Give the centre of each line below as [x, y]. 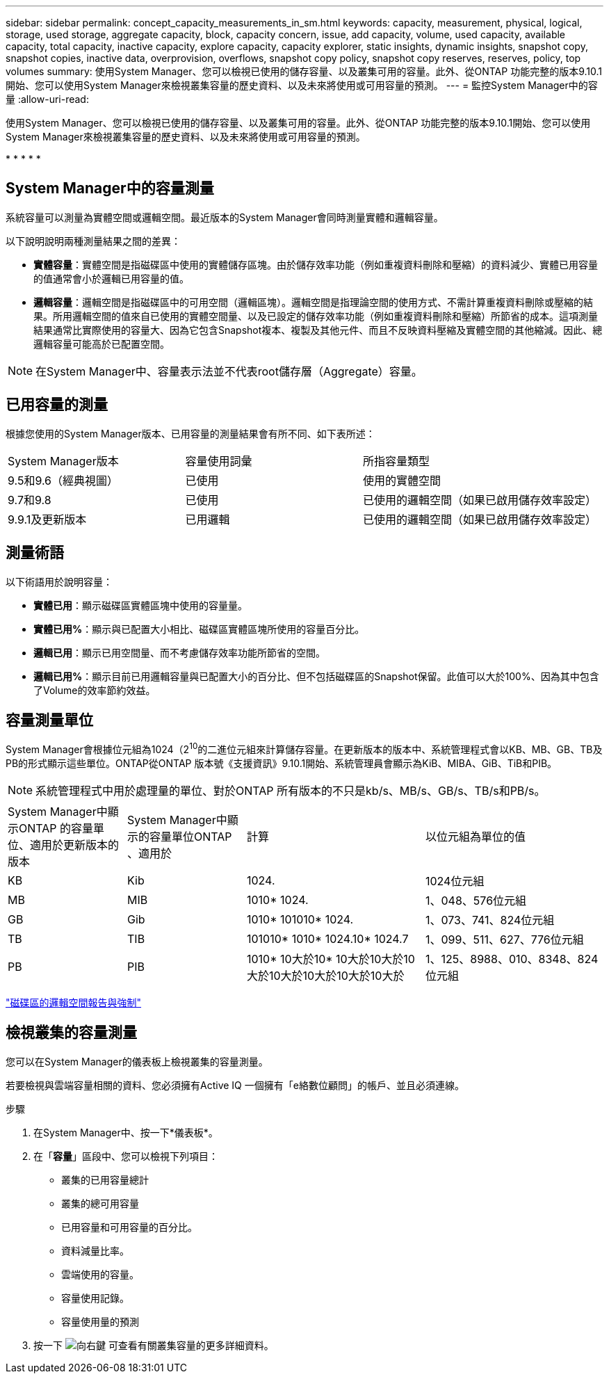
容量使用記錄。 [95, 1298]
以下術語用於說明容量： [59, 581]
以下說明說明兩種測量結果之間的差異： [93, 241]
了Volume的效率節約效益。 [95, 690]
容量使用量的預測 [100, 1321]
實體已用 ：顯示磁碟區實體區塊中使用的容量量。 [140, 605]
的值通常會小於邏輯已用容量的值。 [111, 278]
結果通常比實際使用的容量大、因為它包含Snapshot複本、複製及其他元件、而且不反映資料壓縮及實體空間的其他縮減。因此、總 [318, 330]
